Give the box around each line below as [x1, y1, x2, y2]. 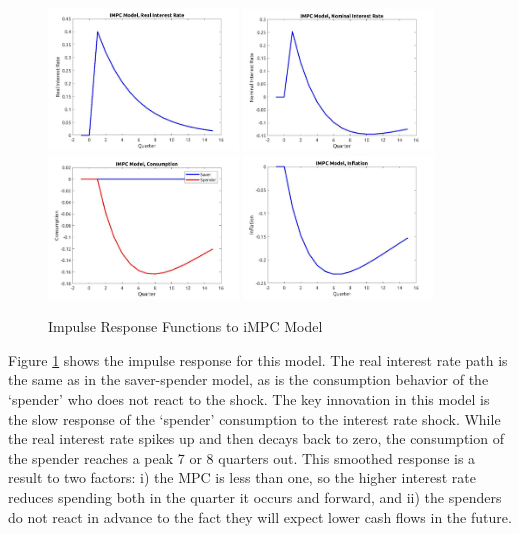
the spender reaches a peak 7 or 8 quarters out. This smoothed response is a [8, 447, 476, 468]
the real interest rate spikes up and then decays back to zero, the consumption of [8, 428, 504, 449]
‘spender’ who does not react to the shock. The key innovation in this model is [8, 389, 490, 410]
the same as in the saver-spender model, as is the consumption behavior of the [8, 369, 489, 390]
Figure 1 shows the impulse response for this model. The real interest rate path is [8, 349, 508, 370]
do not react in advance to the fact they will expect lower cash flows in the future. [8, 506, 512, 527]
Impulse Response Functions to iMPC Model [48, 316, 323, 337]
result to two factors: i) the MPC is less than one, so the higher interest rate [8, 467, 476, 488]
